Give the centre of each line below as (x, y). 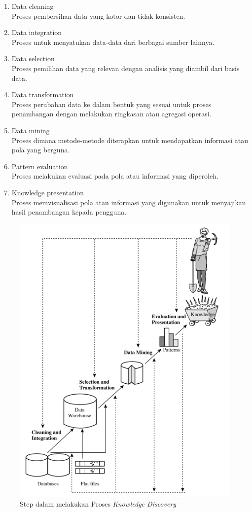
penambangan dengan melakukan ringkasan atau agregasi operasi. (111, 114)
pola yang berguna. (41, 150)
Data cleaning (33, 6)
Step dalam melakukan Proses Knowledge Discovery (98, 504)
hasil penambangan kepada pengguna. (69, 212)
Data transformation (43, 94)
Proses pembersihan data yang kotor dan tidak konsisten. (98, 16)
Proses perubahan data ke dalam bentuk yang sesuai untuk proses (111, 104)
